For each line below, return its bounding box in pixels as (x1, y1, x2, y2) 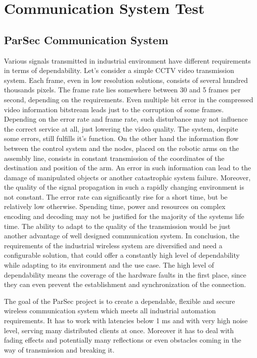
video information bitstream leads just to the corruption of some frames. (4, 104, 224, 114)
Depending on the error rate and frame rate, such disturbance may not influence (4, 114, 248, 124)
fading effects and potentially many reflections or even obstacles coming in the (4, 335, 242, 345)
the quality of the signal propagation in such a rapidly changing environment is (4, 182, 244, 192)
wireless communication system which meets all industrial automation (4, 305, 216, 316)
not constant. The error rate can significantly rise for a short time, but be (4, 191, 228, 202)
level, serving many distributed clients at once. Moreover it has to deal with (4, 325, 234, 335)
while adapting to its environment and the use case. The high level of (4, 260, 214, 270)
